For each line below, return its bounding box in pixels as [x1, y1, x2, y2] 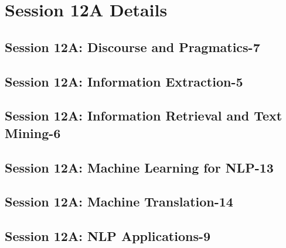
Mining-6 [5, 123, 61, 142]
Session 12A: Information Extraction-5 [5, 72, 243, 90]
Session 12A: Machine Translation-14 [5, 192, 233, 211]
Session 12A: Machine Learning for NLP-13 [5, 158, 274, 176]
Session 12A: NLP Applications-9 [5, 227, 211, 245]
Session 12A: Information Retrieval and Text [5, 106, 282, 125]
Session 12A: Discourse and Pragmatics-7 [5, 37, 260, 56]
